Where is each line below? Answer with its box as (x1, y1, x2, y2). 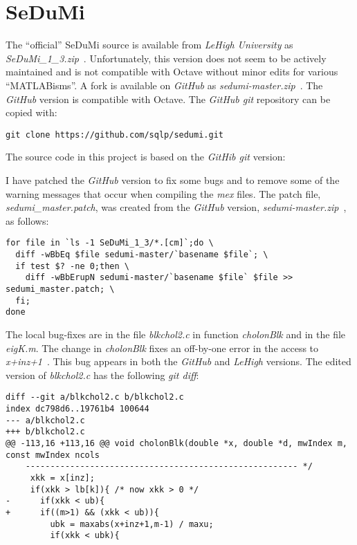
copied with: (6, 105, 57, 120)
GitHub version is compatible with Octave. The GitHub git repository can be (6, 91, 331, 106)
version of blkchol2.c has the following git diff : (6, 367, 199, 382)
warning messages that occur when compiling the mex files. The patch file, (6, 186, 321, 201)
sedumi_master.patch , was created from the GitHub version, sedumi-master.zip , (6, 200, 347, 214)
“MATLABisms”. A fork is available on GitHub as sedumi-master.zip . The (6, 77, 323, 92)
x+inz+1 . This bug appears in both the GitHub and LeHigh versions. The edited (6, 354, 351, 369)
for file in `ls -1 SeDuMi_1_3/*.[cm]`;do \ (6, 238, 214, 248)
